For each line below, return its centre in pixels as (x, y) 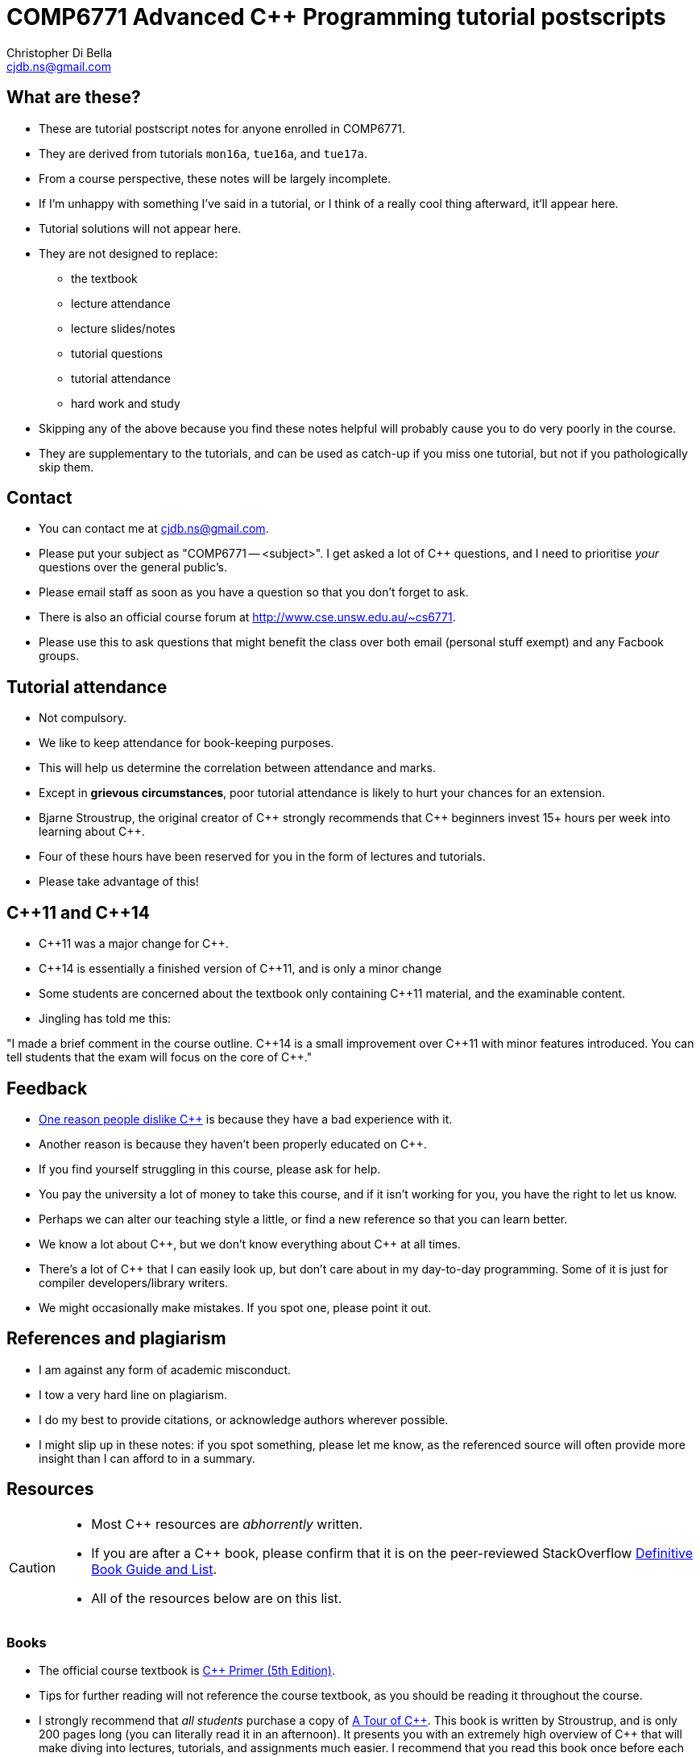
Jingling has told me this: (105, 1019)
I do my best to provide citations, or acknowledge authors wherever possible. (244, 1419)
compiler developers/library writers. (134, 1282)
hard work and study (126, 403)
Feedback (47, 1088)
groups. (59, 656)
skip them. (66, 467)
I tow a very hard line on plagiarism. (133, 1394)
